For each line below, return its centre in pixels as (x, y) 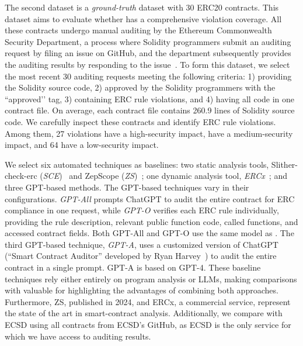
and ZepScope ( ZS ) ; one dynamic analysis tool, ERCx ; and (178, 176)
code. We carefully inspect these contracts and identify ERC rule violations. (140, 121)
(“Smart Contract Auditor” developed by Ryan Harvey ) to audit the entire (141, 256)
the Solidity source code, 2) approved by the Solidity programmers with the (140, 87)
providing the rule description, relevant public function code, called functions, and (151, 221)
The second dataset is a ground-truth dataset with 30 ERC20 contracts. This (142, 7)
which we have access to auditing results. (78, 336)
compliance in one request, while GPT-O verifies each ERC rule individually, (142, 210)
